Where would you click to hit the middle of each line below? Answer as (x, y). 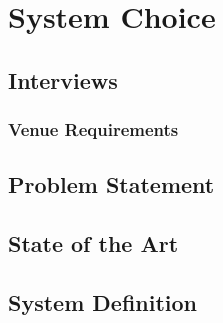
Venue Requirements (93, 129)
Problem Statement (111, 184)
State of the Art (93, 243)
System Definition (103, 301)
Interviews (63, 79)
